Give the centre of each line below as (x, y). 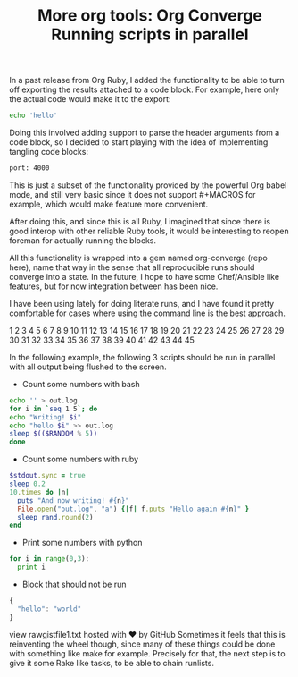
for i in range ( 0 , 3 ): (50, 559)
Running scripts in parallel (150, 34)
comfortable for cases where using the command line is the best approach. (147, 313)
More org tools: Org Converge (150, 16)
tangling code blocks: (49, 152)
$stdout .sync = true (48, 476)
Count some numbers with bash (81, 384)
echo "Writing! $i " (46, 417)
